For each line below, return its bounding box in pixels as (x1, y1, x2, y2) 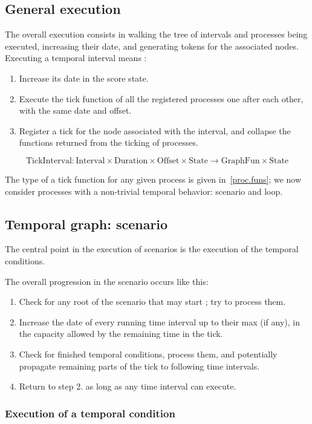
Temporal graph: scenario (5, 214, 168, 233)
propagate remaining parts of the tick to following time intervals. (19, 359, 260, 372)
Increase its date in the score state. (19, 71, 149, 84)
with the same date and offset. (19, 104, 132, 117)
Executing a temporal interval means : (5, 51, 147, 64)
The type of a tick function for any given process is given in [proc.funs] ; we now (5, 172, 302, 185)
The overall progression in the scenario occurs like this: (5, 275, 209, 287)
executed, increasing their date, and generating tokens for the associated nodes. (5, 39, 299, 52)
